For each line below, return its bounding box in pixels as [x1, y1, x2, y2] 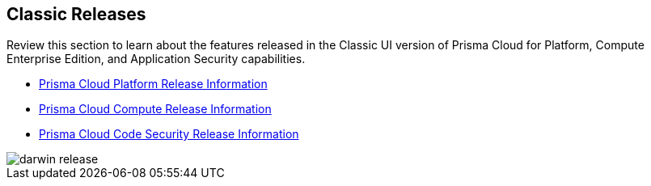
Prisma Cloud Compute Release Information [39, 102, 272, 116]
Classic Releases [6, 4, 146, 24]
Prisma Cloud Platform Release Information [39, 77, 268, 91]
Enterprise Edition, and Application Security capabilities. [6, 52, 306, 66]
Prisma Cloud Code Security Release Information [39, 127, 299, 142]
